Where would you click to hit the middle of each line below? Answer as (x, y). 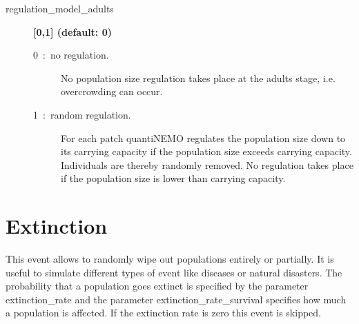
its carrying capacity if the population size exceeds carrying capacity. (206, 151)
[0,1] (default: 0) (72, 31)
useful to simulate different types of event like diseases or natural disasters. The (174, 272)
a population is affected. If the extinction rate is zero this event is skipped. (164, 313)
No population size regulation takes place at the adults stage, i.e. (198, 78)
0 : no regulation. (71, 55)
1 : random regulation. (82, 114)
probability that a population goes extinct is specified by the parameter (157, 286)
